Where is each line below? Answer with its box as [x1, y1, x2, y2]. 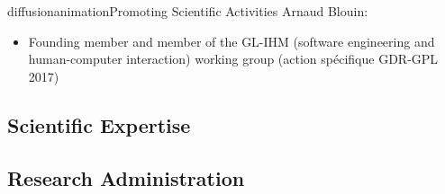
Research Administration [7, 163, 245, 191]
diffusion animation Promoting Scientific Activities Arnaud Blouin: [7, 2, 368, 20]
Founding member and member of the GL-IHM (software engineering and [28, 31, 435, 50]
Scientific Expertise [7, 110, 191, 138]
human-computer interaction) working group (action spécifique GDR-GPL [28, 49, 439, 68]
